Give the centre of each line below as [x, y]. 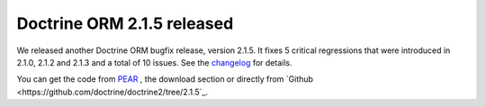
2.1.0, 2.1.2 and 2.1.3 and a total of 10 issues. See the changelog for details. [154, 62]
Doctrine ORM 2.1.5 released [125, 23]
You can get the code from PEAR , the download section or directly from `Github [165, 79]
